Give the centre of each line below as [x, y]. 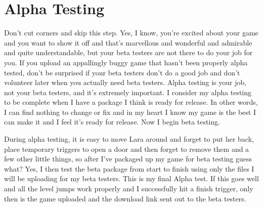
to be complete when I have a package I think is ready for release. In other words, [131, 102]
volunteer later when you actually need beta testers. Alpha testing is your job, [125, 82]
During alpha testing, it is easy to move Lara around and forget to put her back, [129, 139]
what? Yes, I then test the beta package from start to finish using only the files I [129, 168]
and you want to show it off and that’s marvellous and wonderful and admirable [128, 42]
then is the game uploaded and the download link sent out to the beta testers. [125, 198]
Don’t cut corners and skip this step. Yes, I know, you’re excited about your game [131, 33]
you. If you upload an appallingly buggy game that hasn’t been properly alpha [126, 62]
